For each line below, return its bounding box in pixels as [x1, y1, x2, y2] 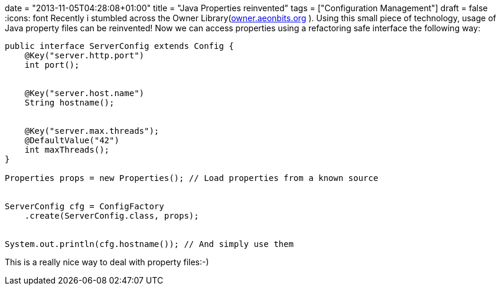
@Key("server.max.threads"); [24, 126, 160, 136]
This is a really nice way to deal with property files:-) [5, 257, 209, 267]
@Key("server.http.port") [24, 51, 145, 60]
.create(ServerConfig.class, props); [24, 211, 199, 220]
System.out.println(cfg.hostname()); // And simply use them [5, 239, 294, 249]
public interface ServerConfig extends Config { [5, 41, 234, 51]
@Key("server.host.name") [24, 88, 145, 98]
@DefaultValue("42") [24, 136, 119, 145]
